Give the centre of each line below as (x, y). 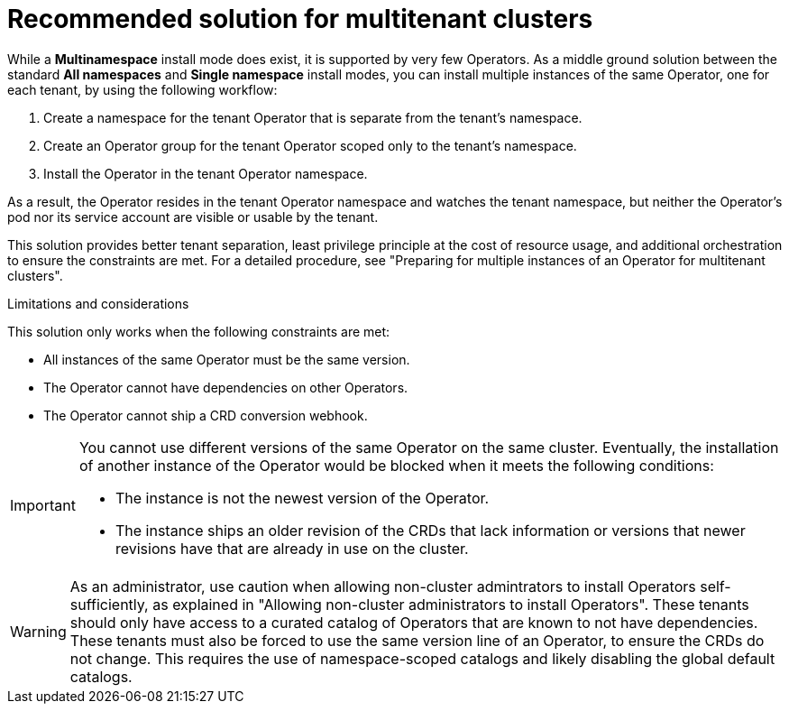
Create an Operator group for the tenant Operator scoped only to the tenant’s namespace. (310, 145)
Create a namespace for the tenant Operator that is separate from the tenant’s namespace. (313, 117)
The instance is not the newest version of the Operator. (302, 498)
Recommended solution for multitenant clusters (300, 19)
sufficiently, (109, 604)
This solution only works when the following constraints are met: (199, 331)
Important (43, 505)
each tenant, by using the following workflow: (142, 89)
